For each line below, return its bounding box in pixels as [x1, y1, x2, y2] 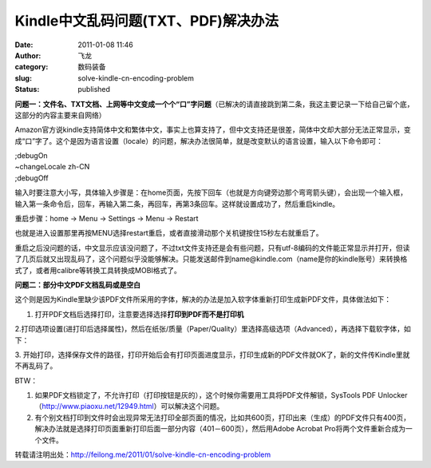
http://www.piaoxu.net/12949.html [42, 402, 155, 411]
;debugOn [14, 151, 48, 161]
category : [14, 62, 49, 72]
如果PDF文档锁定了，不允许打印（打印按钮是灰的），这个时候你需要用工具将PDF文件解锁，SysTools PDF [34, 391, 377, 400]
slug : [14, 73, 32, 83]
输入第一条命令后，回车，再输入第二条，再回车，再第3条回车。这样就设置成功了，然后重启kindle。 [14, 199, 340, 208]
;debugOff [14, 173, 49, 183]
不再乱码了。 [14, 361, 57, 371]
